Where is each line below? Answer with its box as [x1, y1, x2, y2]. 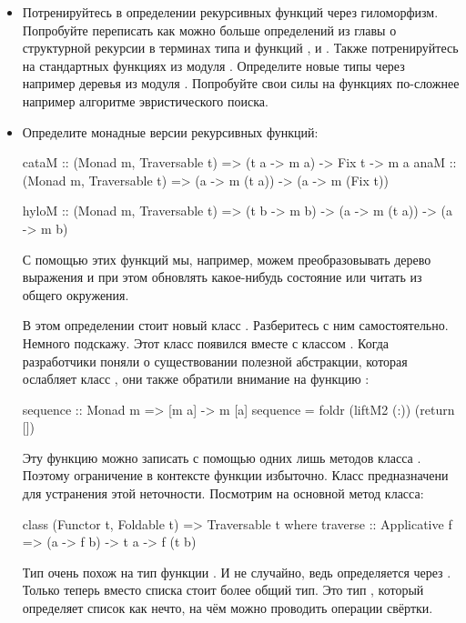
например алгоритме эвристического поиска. [22, 91, 268, 110]
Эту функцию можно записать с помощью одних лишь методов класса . [22, 447, 421, 467]
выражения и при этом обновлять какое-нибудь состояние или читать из [22, 267, 422, 286]
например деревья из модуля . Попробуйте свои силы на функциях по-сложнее [22, 74, 460, 93]
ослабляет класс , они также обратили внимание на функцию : [22, 369, 370, 388]
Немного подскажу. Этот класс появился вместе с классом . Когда [22, 333, 390, 352]
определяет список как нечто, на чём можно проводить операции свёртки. [22, 598, 433, 618]
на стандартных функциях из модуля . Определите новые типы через [22, 55, 405, 75]
